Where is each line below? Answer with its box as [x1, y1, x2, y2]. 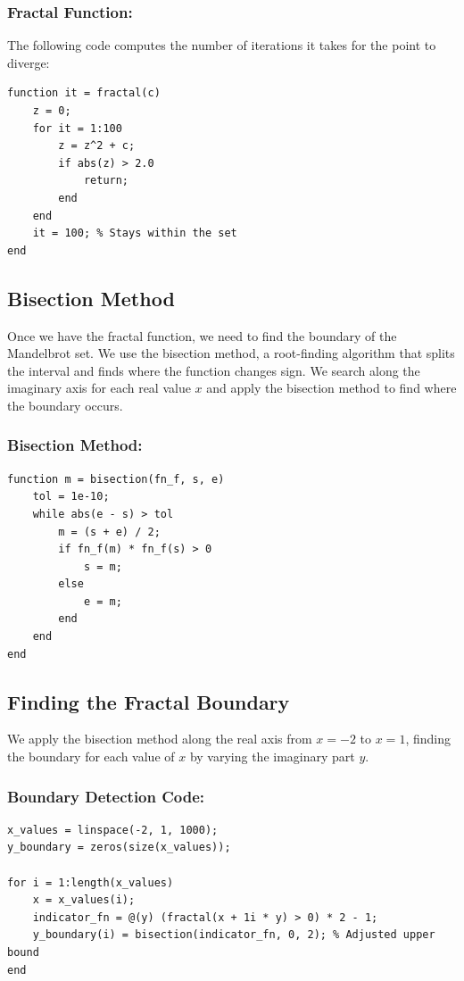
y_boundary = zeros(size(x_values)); [7, 841, 231, 854]
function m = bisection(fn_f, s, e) [7, 472, 225, 486]
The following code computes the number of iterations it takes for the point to [7, 36, 436, 54]
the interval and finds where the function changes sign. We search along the [7, 361, 420, 379]
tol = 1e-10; [32, 490, 110, 503]
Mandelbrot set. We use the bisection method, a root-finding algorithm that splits [7, 344, 455, 362]
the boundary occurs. [7, 395, 123, 414]
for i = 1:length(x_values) [7, 876, 174, 889]
